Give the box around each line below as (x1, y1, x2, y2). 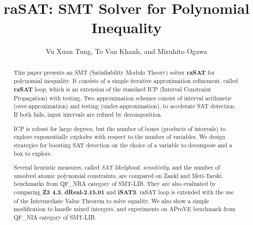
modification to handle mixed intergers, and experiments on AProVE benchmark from (13, 205, 236, 213)
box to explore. (13, 149, 52, 157)
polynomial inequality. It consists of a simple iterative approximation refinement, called (13, 77, 238, 85)
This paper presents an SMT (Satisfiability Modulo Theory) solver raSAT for (13, 68, 215, 77)
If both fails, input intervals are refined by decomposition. (13, 110, 163, 118)
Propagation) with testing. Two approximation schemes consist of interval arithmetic (13, 93, 232, 102)
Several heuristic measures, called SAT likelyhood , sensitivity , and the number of (13, 163, 220, 172)
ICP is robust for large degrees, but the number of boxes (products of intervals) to (13, 124, 226, 133)
